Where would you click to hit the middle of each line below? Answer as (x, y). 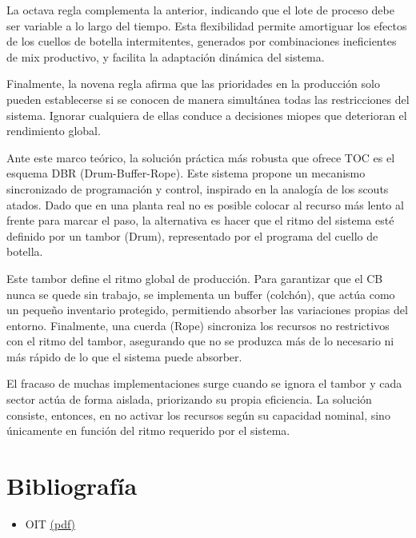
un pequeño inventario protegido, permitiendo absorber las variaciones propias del (207, 310)
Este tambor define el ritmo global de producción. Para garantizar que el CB (195, 278)
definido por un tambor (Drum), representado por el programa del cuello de (192, 235)
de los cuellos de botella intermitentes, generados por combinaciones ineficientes (202, 41)
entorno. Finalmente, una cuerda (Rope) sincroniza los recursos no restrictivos (198, 325)
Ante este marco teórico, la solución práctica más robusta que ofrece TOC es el (201, 157)
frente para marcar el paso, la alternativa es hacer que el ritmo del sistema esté (200, 220)
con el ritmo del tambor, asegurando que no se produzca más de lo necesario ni (200, 341)
